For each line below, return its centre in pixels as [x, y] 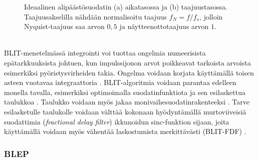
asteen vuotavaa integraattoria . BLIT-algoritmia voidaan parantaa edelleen [120, 82]
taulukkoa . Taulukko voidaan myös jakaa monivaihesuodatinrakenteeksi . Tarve [127, 102]
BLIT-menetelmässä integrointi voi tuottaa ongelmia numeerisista [105, 53]
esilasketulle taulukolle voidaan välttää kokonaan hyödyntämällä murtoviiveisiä [125, 111]
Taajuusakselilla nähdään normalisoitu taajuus [96, 16]
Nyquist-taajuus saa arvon [64, 26]
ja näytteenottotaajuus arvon [164, 26]
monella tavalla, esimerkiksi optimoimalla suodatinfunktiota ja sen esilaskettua [125, 92]
